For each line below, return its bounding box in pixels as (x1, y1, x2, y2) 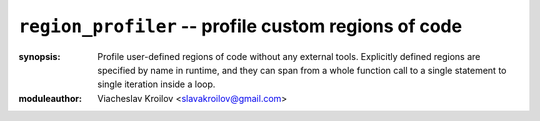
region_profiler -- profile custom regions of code (18, 15, 463, 37)
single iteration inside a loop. (97, 78, 216, 90)
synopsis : (18, 50, 61, 62)
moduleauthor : (18, 92, 82, 104)
